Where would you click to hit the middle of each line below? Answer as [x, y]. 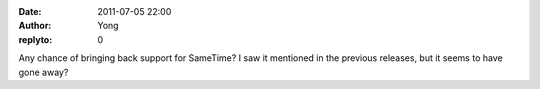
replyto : [35, 39]
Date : [30, 11]
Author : [35, 26]
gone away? [43, 72]
